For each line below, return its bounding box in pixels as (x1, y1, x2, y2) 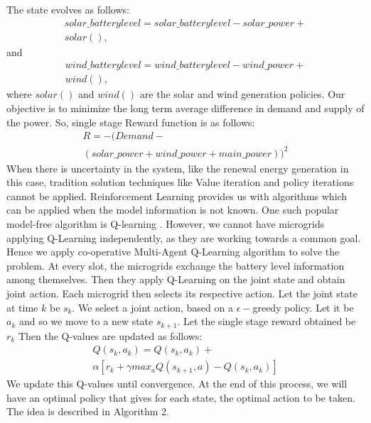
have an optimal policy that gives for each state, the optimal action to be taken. (6, 390, 355, 405)
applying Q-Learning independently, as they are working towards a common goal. (6, 230, 361, 245)
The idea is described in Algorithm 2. (6, 404, 169, 419)
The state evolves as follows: (6, 2, 129, 16)
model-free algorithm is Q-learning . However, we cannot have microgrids (6, 216, 325, 231)
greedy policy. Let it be (252, 300, 354, 314)
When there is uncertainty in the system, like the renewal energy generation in (6, 160, 349, 175)
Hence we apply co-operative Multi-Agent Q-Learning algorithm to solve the (6, 244, 340, 259)
